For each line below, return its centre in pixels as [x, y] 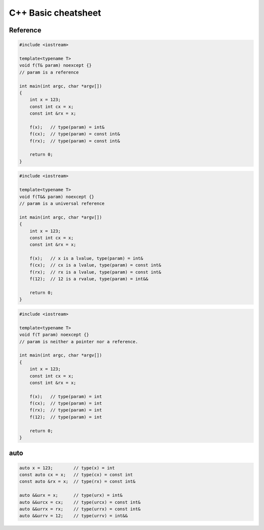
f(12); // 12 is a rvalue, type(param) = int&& [89, 279]
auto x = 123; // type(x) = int [67, 468]
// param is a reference [49, 72]
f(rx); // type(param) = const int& [75, 141]
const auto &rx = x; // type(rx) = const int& [77, 481]
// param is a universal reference [62, 203]
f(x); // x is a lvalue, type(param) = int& [87, 258]
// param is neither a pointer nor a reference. [79, 341]
